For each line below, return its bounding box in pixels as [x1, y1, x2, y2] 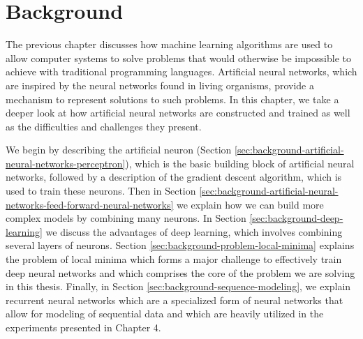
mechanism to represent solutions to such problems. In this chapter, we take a [6, 91, 339, 106]
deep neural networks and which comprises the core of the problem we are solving [6, 265, 355, 280]
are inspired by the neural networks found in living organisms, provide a [6, 77, 314, 92]
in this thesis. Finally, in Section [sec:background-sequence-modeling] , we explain [6, 279, 351, 294]
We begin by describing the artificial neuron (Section [6, 142, 232, 157]
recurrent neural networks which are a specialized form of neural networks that [6, 292, 343, 307]
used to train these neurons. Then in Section [6, 183, 196, 198]
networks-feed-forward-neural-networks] [6, 197, 174, 211]
